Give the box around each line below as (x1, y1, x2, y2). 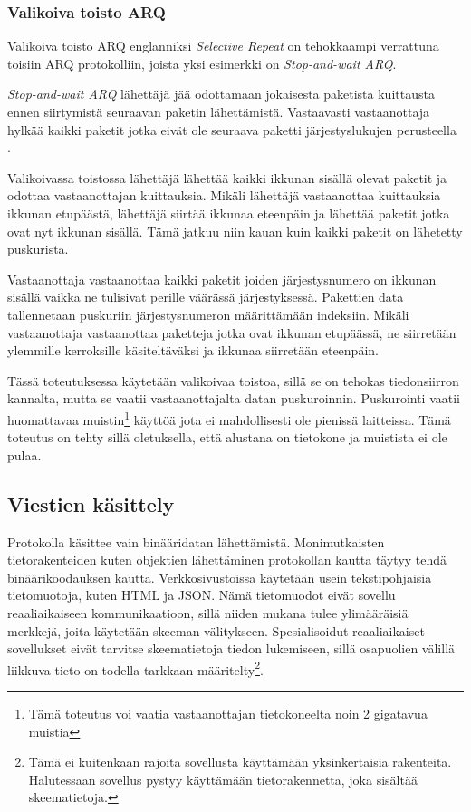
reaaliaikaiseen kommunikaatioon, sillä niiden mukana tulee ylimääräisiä (7, 603, 409, 622)
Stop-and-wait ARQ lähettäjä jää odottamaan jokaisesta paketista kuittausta (7, 84, 435, 103)
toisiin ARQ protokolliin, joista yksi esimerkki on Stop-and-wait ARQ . (7, 53, 397, 72)
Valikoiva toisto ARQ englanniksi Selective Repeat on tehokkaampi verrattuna (7, 36, 439, 55)
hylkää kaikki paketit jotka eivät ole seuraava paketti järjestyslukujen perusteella (7, 120, 457, 139)
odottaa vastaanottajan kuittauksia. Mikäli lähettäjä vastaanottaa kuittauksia (7, 186, 441, 205)
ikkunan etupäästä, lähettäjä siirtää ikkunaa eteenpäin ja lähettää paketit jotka (7, 203, 450, 222)
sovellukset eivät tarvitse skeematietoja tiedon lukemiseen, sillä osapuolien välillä (7, 639, 456, 658)
